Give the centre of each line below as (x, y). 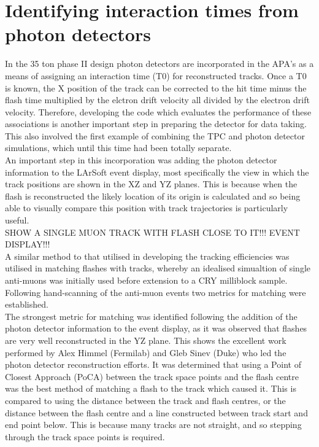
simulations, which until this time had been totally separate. (118, 148)
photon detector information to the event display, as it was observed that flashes (156, 328)
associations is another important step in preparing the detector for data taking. (156, 124)
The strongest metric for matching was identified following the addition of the (151, 316)
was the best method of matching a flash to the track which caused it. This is (151, 388)
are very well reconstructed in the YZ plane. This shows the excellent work (146, 340)
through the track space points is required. (85, 436)
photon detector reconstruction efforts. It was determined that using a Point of (153, 364)
